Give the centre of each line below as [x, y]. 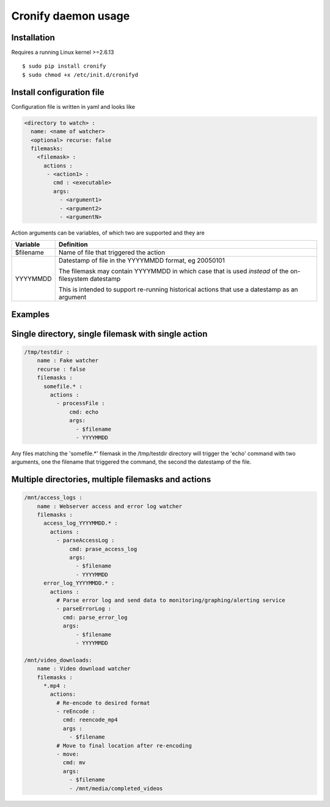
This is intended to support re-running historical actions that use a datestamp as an [178, 290]
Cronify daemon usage [71, 16]
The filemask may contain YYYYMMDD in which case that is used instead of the [174, 271]
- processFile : [80, 403]
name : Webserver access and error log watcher [110, 506]
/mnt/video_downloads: [58, 660]
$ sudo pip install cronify [64, 66]
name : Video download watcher [84, 669]
